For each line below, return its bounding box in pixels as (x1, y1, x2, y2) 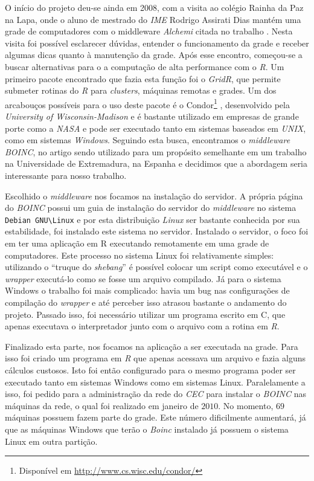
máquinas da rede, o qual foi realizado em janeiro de (5, 399, 199, 412)
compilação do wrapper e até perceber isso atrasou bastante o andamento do (5, 295, 287, 308)
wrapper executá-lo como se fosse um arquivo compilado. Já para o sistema (5, 272, 281, 285)
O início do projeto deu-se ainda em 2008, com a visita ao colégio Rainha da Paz (5, 1, 304, 13)
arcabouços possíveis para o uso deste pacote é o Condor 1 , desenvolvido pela (5, 96, 290, 111)
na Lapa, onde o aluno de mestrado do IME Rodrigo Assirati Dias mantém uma (5, 13, 301, 25)
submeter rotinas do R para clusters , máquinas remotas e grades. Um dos (5, 84, 277, 97)
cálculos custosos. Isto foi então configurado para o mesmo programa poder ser (5, 363, 296, 376)
